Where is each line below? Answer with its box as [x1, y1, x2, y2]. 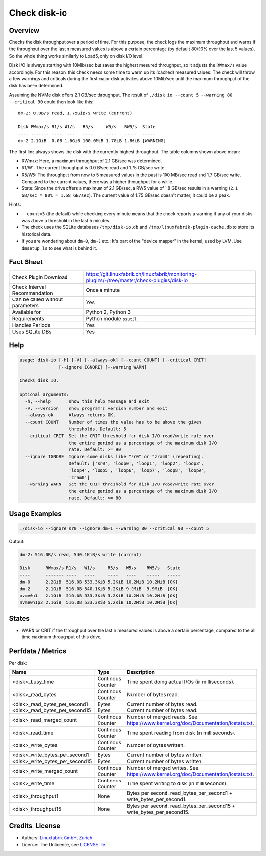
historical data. [21, 231, 52, 237]
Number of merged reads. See [126, 713, 198, 720]
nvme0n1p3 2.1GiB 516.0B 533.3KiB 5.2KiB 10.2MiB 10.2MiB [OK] [19, 600, 178, 605]
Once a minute [86, 286, 120, 293]
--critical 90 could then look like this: [9, 99, 94, 105]
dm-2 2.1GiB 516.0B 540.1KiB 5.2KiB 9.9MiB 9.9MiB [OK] [19, 586, 178, 592]
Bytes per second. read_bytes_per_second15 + [126, 802, 235, 809]
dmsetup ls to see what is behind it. [21, 245, 97, 251]
